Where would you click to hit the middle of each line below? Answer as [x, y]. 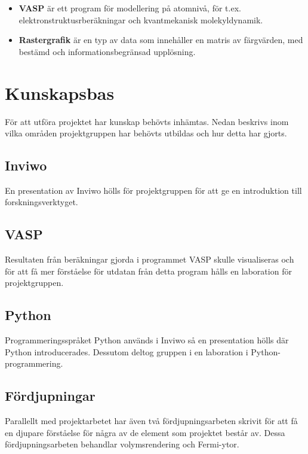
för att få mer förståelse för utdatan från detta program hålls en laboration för [148, 271]
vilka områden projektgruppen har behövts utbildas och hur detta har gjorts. [146, 133]
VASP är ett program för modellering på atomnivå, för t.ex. [130, 8]
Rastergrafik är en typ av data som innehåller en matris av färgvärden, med [161, 40]
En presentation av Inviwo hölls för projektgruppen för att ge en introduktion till [153, 190]
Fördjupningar [50, 396]
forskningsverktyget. [41, 202]
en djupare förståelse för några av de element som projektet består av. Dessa [145, 432]
